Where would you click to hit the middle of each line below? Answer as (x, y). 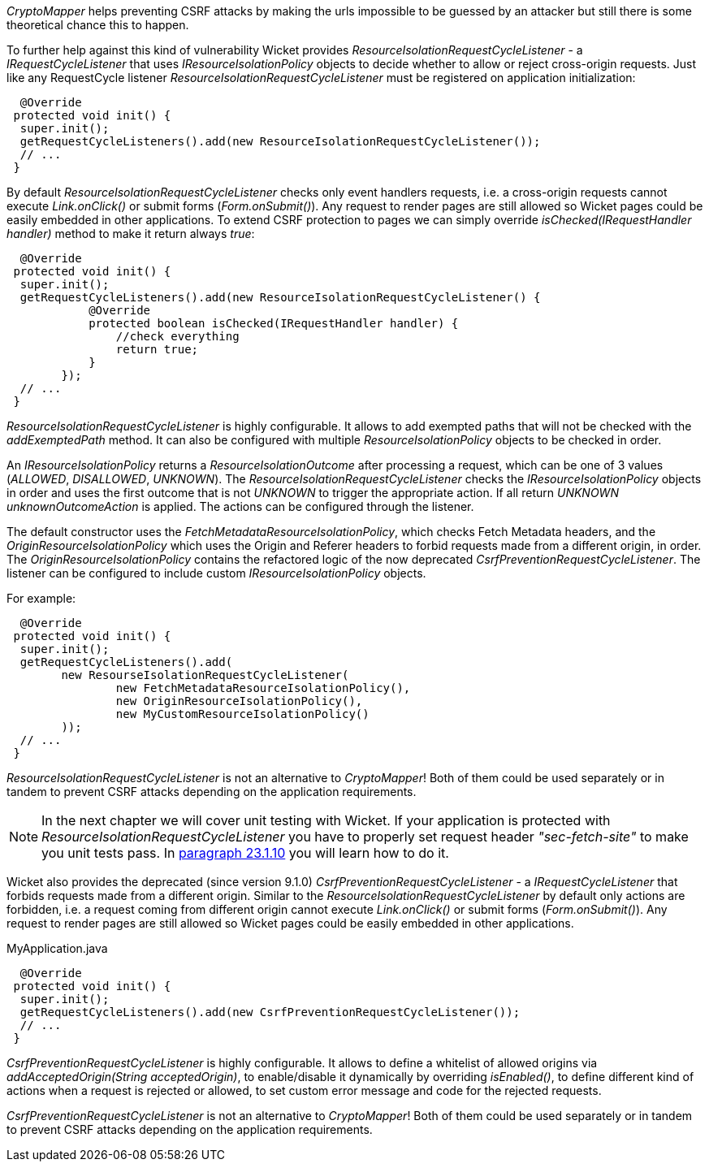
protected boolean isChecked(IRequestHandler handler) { (274, 323)
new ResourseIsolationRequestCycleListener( (205, 675)
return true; (157, 349)
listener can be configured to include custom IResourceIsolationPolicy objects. (216, 573)
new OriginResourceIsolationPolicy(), (239, 701)
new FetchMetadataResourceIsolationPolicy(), (263, 688)
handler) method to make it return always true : (131, 234)
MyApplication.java (57, 948)
